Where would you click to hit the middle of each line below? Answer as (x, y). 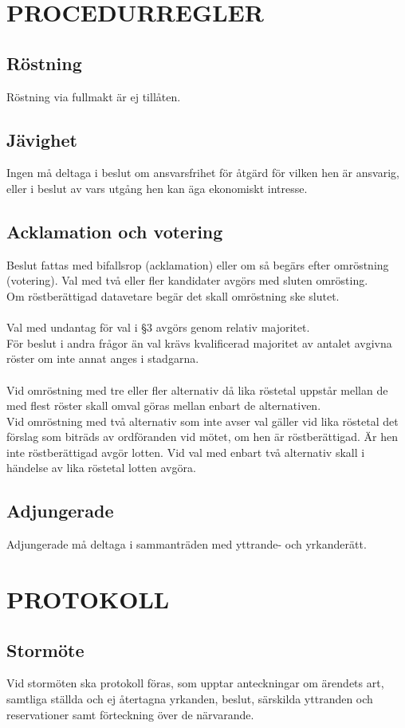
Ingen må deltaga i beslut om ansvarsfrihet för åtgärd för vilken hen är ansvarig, (203, 173)
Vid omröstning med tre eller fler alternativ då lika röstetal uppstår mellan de (197, 390)
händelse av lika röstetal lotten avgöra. (101, 468)
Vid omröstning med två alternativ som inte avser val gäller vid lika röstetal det (202, 421)
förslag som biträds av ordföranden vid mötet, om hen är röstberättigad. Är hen (202, 437)
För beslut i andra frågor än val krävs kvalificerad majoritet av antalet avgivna (199, 342)
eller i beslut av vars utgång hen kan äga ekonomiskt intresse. (157, 188)
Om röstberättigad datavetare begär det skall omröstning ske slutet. (173, 295)
